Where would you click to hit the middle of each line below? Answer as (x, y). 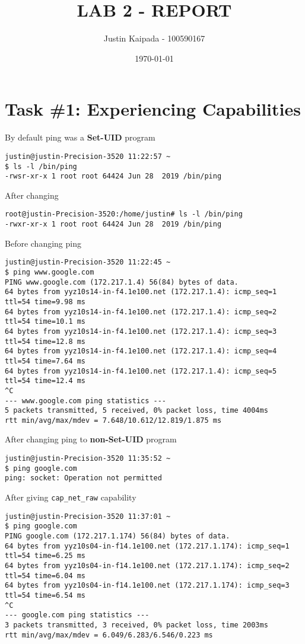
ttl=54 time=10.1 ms (45, 322)
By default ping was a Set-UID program (80, 137)
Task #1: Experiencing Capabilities (153, 109)
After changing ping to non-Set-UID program (91, 439)
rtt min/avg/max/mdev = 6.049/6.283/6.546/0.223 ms (109, 635)
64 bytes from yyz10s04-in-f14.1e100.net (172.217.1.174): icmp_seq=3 (147, 586)
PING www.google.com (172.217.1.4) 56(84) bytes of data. (122, 282)
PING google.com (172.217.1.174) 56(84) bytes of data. (117, 536)
